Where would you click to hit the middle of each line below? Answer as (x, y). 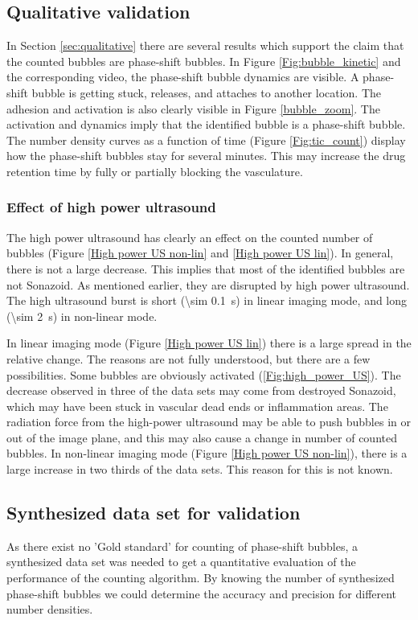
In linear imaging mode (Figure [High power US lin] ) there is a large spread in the (209, 343)
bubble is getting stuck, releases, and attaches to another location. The (207, 92)
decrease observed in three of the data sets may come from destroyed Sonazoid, (201, 390)
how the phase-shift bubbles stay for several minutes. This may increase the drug (206, 156)
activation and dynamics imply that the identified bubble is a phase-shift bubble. (206, 124)
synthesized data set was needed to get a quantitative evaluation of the (181, 562)
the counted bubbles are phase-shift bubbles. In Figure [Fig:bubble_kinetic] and (204, 61)
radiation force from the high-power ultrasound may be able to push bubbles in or (209, 422)
